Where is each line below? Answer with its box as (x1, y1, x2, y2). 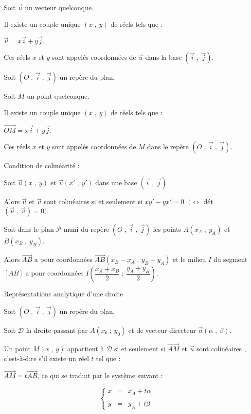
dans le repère (147, 141, 189, 151)
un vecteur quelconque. (25, 2, 94, 12)
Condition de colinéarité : (4, 160, 80, 170)
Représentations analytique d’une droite (4, 289, 123, 299)
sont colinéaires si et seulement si (44, 196, 143, 207)
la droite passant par (26, 325, 88, 335)
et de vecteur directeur (128, 325, 196, 335)
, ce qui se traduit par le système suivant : (37, 370, 163, 380)
